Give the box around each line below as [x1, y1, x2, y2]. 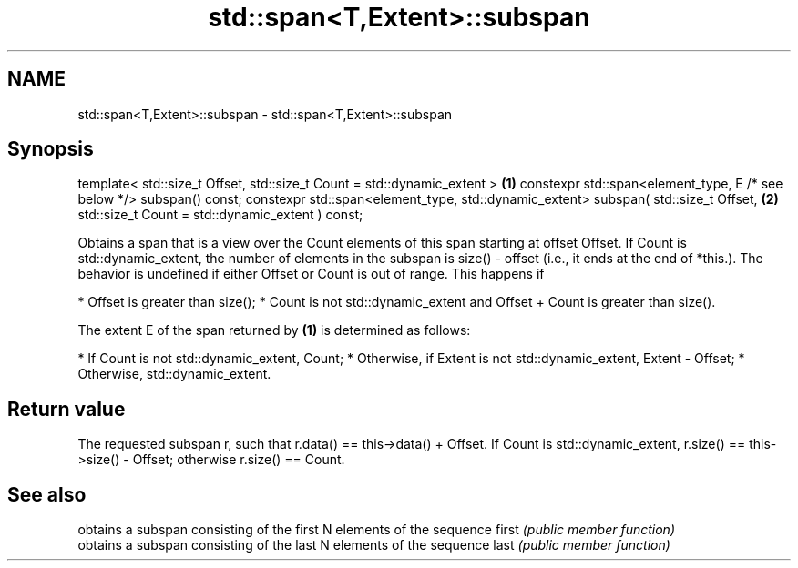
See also [7, 482, 87, 506]
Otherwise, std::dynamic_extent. [77, 366, 271, 382]
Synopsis [7, 137, 94, 161]
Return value [7, 397, 126, 421]
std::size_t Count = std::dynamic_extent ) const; [77, 207, 363, 223]
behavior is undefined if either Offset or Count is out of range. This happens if [77, 266, 545, 282]
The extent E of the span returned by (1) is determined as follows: [77, 322, 471, 339]
